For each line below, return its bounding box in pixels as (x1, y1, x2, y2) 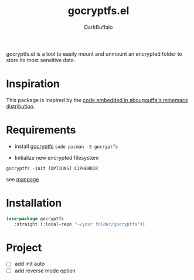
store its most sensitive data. (6, 56, 76, 63)
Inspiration (6, 77, 60, 90)
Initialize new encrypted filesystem (14, 154, 99, 161)
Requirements (6, 123, 76, 137)
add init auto (14, 260, 45, 268)
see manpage (6, 176, 39, 183)
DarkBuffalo (84, 23, 113, 31)
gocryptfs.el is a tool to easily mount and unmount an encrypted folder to (6, 50, 183, 57)
